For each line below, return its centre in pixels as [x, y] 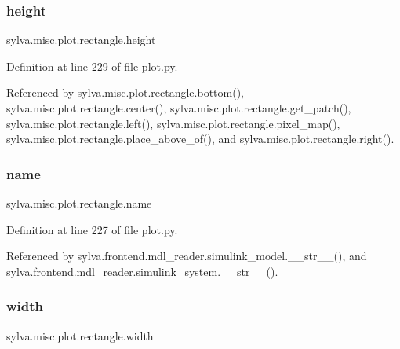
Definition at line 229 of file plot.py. [92, 66]
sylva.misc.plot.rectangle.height [81, 40]
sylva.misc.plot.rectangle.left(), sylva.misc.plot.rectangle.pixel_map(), [173, 123]
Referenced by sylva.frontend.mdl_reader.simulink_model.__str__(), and [187, 256]
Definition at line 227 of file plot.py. [92, 229]
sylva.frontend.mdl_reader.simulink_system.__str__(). [142, 271]
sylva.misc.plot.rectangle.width [80, 335]
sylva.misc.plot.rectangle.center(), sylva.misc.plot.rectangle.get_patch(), [179, 108]
